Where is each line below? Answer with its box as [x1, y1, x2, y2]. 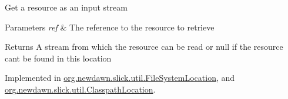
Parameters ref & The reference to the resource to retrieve [5, 21, 215, 33]
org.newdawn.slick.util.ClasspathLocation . [5, 83, 156, 95]
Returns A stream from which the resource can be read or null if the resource [5, 40, 283, 53]
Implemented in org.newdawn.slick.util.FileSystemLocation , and [5, 71, 235, 84]
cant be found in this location [5, 52, 112, 64]
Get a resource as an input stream [5, 1, 128, 13]
